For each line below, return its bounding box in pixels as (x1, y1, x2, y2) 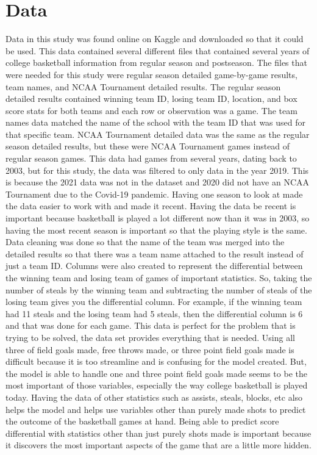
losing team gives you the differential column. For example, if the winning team (5, 295, 302, 308)
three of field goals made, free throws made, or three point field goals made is (5, 343, 294, 356)
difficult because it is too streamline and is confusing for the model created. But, (5, 355, 307, 368)
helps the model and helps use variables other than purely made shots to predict (5, 403, 306, 415)
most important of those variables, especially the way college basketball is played (5, 379, 308, 392)
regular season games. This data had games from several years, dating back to (5, 152, 297, 165)
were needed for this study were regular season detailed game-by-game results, (5, 68, 297, 81)
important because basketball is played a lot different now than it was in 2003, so (5, 212, 310, 224)
